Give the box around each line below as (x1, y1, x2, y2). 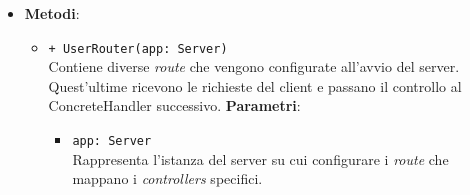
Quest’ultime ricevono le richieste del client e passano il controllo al (48, 75, 462, 96)
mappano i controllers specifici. (72, 168, 263, 189)
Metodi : (24, 3, 80, 23)
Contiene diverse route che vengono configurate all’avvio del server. (48, 56, 460, 77)
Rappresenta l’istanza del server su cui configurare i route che (72, 148, 449, 169)
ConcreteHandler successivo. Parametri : (48, 95, 301, 116)
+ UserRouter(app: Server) (48, 41, 228, 56)
